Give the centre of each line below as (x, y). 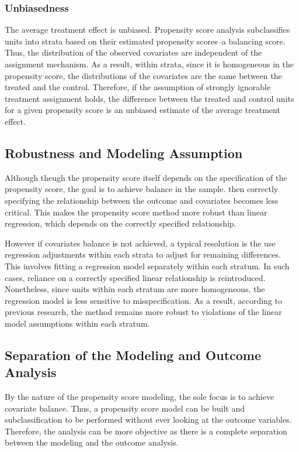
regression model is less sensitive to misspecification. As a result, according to (143, 300)
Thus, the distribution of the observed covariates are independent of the (133, 52)
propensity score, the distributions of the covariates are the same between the (143, 75)
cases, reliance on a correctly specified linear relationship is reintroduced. (135, 277)
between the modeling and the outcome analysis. (92, 442)
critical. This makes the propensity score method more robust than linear (136, 212)
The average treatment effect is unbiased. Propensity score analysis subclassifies (147, 30)
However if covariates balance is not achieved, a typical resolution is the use (140, 243)
